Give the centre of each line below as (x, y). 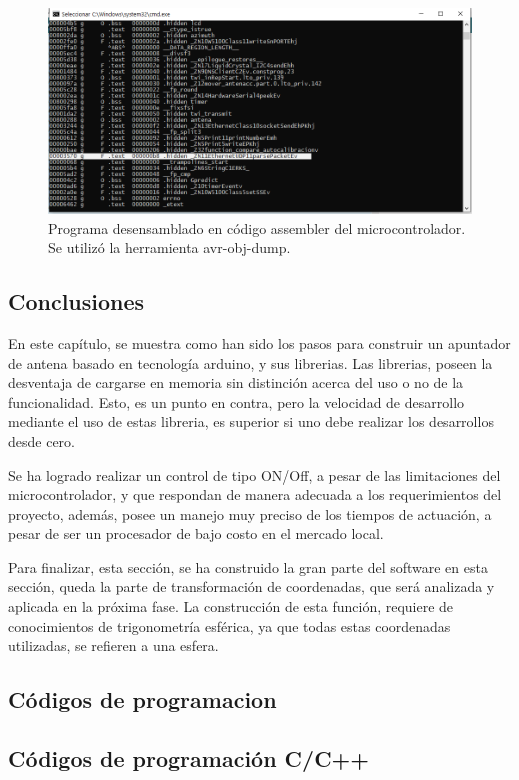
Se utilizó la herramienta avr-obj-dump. (169, 247)
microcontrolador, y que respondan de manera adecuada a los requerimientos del (255, 494)
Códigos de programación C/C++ (189, 758)
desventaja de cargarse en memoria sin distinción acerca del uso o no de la (236, 382)
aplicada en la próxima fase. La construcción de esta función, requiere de (231, 606)
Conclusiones (76, 301)
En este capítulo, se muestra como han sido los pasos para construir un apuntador (259, 342)
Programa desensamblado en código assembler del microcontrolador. (257, 227)
